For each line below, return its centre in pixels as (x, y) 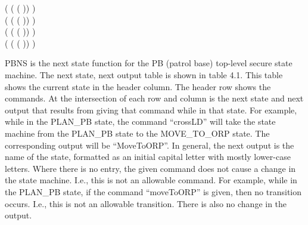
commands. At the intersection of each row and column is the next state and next (154, 98)
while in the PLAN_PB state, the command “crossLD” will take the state (140, 121)
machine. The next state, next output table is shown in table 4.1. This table (144, 74)
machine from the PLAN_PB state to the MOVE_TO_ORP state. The (137, 133)
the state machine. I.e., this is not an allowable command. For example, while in (151, 180)
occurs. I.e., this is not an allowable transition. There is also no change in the (146, 203)
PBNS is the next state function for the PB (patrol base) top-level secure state (149, 63)
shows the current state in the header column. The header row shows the (138, 86)
